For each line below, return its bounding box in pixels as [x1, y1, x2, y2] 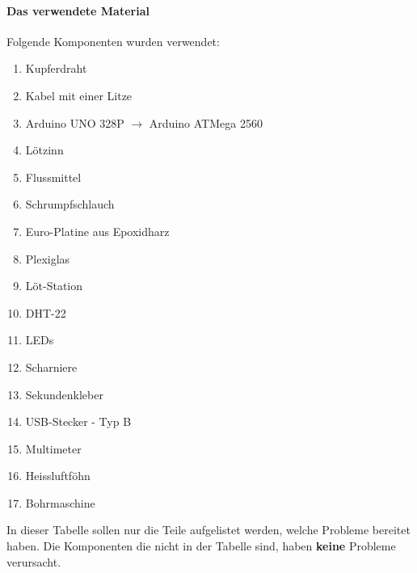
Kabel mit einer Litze [25, 86, 133, 103]
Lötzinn [25, 141, 64, 158]
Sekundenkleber [25, 386, 103, 402]
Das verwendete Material [6, 2, 150, 19]
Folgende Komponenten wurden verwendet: [6, 32, 220, 49]
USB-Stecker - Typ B [25, 413, 132, 430]
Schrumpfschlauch [25, 196, 115, 213]
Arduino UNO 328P [25, 114, 124, 131]
